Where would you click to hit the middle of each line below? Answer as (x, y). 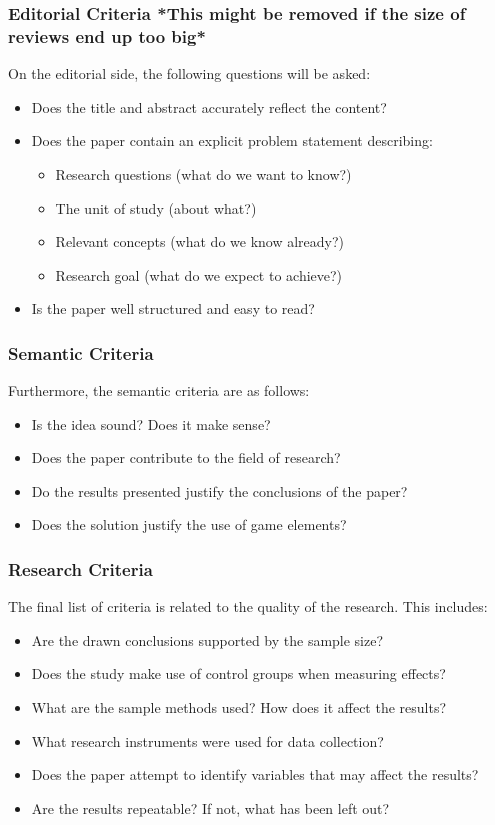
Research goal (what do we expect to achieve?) (199, 274)
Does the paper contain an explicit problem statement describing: (232, 140)
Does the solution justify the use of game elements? (189, 524)
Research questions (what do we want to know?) (203, 173)
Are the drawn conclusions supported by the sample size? (207, 639)
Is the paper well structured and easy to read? (173, 308)
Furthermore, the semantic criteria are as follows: (159, 390)
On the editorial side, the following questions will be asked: (189, 73)
